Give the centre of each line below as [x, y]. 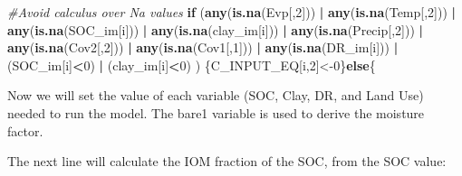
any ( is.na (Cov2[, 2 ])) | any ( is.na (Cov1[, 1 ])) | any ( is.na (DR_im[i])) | [203, 47]
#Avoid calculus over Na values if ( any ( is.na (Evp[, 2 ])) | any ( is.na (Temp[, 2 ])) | [232, 12]
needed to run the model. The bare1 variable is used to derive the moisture [216, 112]
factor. [25, 130]
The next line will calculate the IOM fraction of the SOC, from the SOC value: [227, 161]
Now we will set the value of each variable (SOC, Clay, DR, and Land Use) [216, 95]
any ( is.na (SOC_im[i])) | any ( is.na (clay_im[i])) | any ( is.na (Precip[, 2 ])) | [215, 29]
